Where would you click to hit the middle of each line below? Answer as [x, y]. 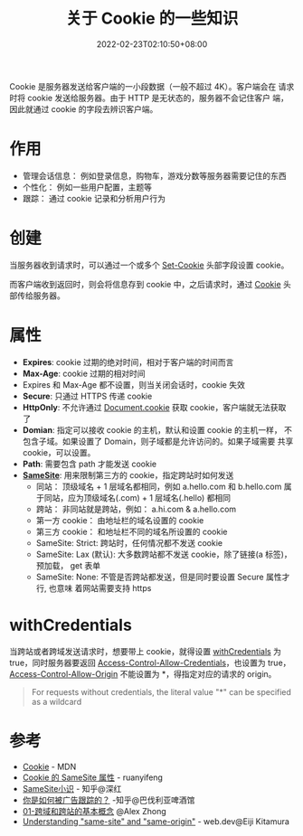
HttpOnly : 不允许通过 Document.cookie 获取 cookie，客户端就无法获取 [154, 407]
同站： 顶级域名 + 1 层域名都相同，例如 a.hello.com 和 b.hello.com [159, 486]
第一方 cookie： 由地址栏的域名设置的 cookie [120, 520]
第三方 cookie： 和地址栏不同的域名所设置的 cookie [132, 531]
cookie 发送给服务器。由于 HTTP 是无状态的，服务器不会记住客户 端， [158, 98]
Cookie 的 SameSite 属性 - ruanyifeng [92, 777]
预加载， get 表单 [68, 565]
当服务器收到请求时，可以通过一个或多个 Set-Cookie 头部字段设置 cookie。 [149, 265]
